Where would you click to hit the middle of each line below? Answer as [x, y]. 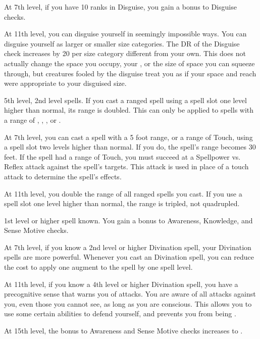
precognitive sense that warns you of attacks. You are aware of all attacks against [130, 294]
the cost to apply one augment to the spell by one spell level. [98, 267]
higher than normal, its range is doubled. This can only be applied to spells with [129, 110]
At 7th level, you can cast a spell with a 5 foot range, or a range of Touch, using [128, 137]
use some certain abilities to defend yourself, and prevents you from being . [120, 313]
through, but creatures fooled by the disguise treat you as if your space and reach [130, 73]
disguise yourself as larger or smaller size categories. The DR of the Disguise [122, 43]
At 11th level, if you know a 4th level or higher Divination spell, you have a [121, 284]
